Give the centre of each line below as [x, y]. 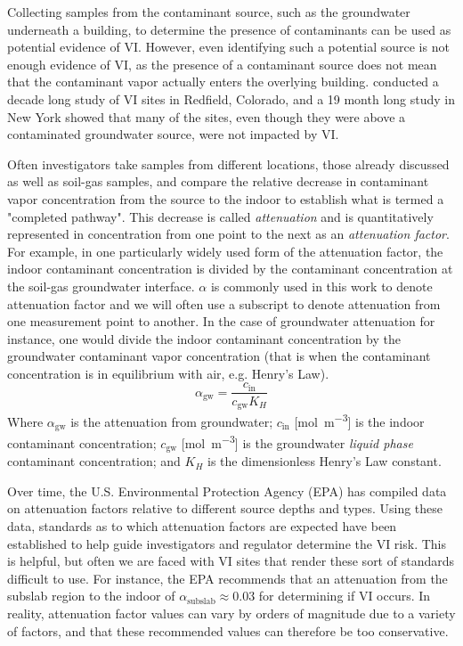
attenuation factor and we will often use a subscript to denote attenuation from [224, 303]
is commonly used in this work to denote [321, 286]
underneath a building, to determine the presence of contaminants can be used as [229, 29]
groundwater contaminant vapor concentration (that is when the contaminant [219, 356]
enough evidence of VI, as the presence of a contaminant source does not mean [222, 64]
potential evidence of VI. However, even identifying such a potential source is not [228, 47]
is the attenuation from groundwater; [172, 421]
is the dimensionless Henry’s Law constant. [325, 461]
